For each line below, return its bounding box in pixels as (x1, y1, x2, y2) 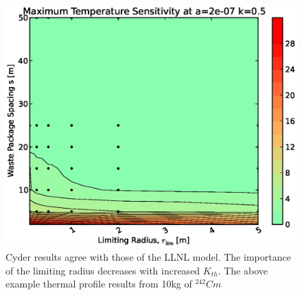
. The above (218, 263, 268, 277)
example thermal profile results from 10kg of (5, 276, 192, 291)
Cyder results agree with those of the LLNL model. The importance (5, 249, 291, 263)
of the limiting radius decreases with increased (5, 263, 200, 277)
